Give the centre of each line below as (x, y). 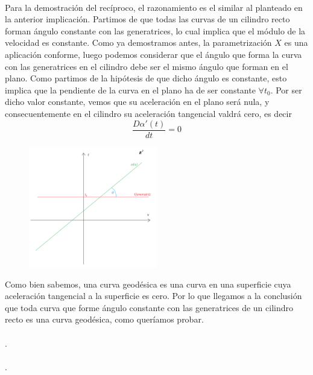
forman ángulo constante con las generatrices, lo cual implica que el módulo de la (155, 30)
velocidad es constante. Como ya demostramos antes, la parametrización (138, 43)
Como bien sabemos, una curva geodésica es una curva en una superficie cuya (148, 284)
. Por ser (286, 90)
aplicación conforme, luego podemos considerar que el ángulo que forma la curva (153, 54)
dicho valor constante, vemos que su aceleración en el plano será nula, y (137, 102)
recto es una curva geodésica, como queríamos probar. (104, 319)
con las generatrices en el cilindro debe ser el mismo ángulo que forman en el (147, 66)
